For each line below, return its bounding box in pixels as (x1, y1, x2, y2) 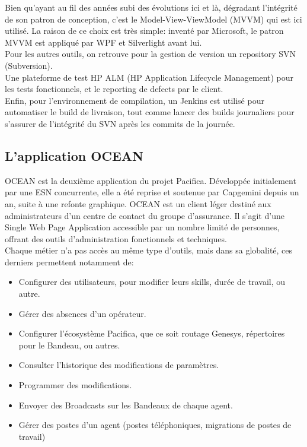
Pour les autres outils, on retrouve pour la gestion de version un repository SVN (5, 47, 296, 60)
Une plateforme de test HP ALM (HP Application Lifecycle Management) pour (5, 71, 294, 83)
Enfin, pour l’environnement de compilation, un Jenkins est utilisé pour (5, 94, 264, 106)
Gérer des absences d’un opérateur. (18, 307, 146, 319)
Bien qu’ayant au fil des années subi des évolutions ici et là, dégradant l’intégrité (5, 1, 298, 13)
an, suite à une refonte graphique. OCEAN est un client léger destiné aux (5, 197, 271, 210)
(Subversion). (5, 59, 53, 71)
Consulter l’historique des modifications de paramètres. (18, 359, 219, 371)
